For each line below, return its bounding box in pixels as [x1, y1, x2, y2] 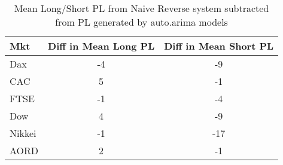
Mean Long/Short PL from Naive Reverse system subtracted [14, 1, 269, 15]
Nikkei [10, 126, 36, 140]
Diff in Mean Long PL [48, 39, 155, 53]
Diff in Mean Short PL [164, 39, 274, 53]
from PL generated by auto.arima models [55, 15, 228, 29]
